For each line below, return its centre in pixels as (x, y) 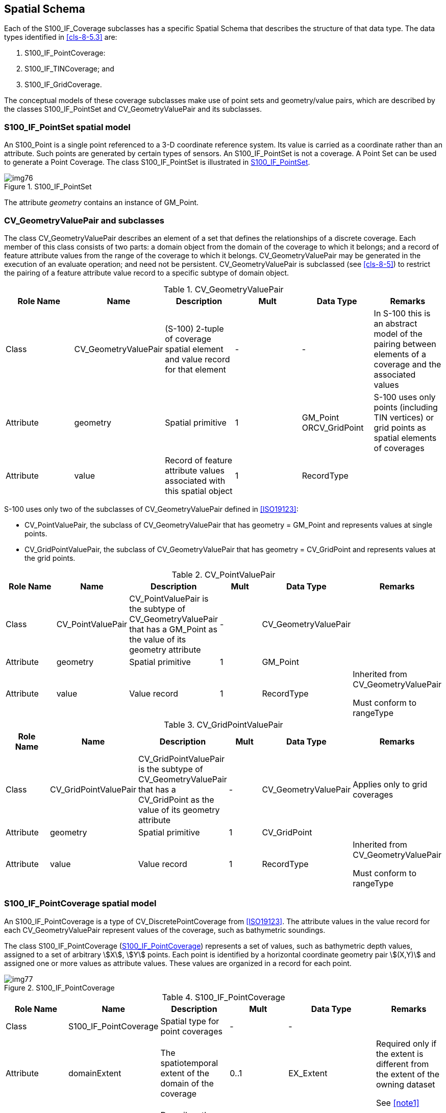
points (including (406, 407)
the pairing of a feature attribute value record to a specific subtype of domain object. (147, 273)
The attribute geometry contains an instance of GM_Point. (102, 203)
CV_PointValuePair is (169, 598)
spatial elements (405, 438)
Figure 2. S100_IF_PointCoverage (59, 987)
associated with (195, 480)
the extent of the (408, 1074)
